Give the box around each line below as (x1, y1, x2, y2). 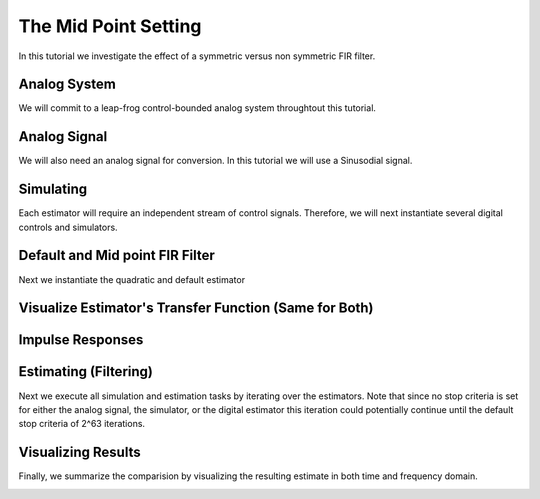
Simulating (18, 181, 88, 198)
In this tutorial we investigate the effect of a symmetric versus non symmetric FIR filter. (18, 50, 376, 62)
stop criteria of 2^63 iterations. (18, 418, 145, 430)
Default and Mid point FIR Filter (18, 247, 215, 264)
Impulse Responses (18, 331, 144, 349)
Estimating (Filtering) (18, 363, 154, 380)
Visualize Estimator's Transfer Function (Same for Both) (18, 300, 374, 317)
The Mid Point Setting (18, 15, 202, 37)
